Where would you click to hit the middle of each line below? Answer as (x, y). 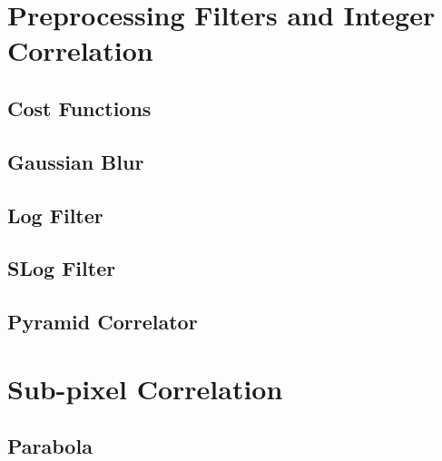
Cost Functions (79, 108)
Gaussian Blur (76, 161)
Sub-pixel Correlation (145, 388)
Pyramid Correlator (103, 322)
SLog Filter (62, 268)
